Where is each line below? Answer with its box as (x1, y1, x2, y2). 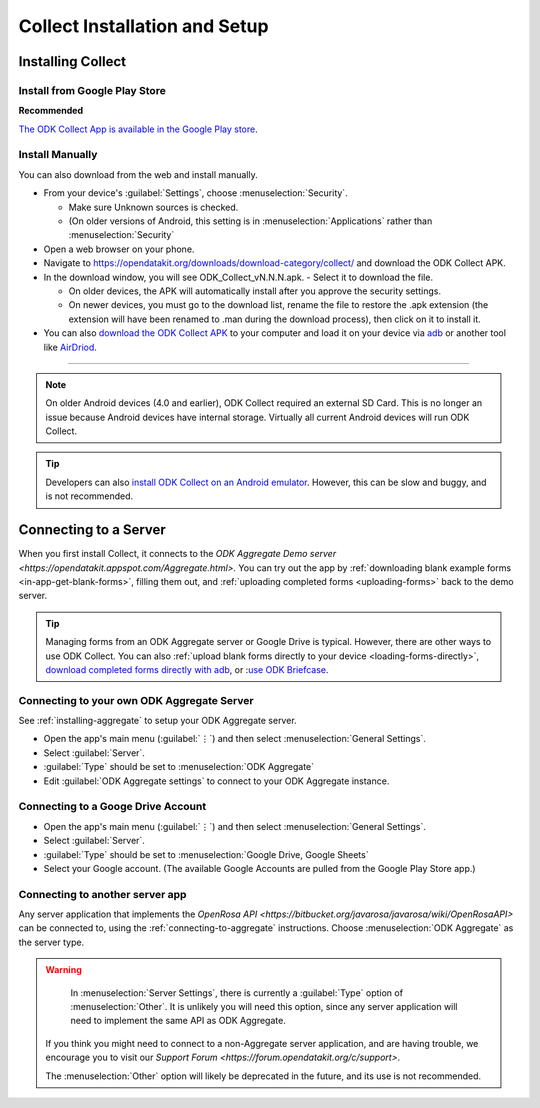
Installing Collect (18, 53, 127, 70)
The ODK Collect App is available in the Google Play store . (18, 123, 259, 135)
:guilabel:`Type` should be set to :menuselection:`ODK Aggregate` (43, 761, 315, 773)
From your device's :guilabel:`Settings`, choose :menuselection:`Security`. (43, 187, 349, 199)
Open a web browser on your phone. (43, 243, 195, 255)
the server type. (18, 936, 85, 948)
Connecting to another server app (18, 887, 187, 901)
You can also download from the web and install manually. (18, 168, 259, 180)
